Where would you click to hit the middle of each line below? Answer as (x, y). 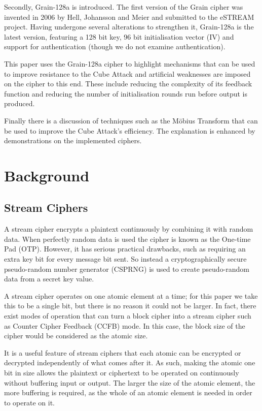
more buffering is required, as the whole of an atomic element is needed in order (128, 392)
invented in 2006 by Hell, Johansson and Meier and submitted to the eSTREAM (129, 17)
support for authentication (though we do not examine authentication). (115, 46)
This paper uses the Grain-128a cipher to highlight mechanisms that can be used (130, 63)
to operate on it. (29, 402)
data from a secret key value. (49, 279)
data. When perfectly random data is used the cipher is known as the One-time (127, 239)
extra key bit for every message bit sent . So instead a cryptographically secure (125, 259)
